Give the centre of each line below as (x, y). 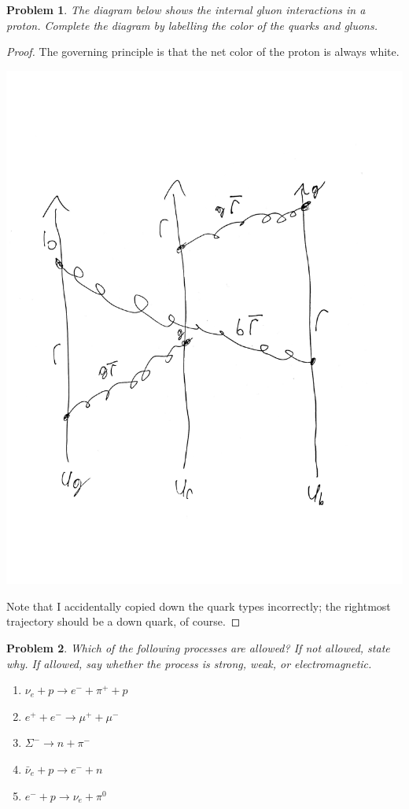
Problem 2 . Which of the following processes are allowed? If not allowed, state (198, 648)
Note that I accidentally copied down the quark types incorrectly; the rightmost (199, 606)
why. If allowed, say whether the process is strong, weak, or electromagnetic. (189, 663)
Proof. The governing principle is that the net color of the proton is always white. (203, 52)
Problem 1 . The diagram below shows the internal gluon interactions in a (186, 9)
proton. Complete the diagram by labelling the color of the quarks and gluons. (192, 25)
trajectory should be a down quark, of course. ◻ (123, 621)
